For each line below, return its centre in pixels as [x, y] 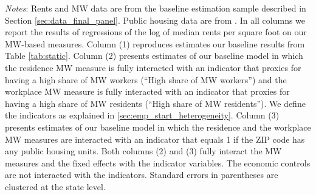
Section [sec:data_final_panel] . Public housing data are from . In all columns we [155, 20]
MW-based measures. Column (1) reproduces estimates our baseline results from [155, 43]
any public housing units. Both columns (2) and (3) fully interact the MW [143, 151]
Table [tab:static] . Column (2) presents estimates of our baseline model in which [154, 56]
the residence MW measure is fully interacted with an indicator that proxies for [153, 67]
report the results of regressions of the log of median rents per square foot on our [156, 32]
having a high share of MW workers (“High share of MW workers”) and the [146, 79]
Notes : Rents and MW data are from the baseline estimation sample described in [156, 8]
